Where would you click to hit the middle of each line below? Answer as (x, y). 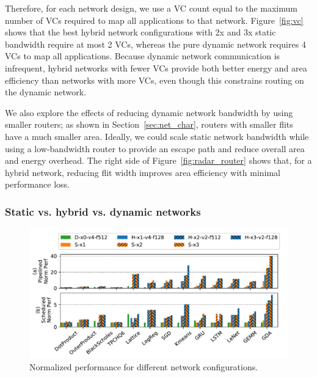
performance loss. (38, 184)
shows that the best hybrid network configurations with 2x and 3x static (140, 32)
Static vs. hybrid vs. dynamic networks (103, 211)
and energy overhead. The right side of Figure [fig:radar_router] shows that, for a (158, 160)
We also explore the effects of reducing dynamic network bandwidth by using (149, 112)
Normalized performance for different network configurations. (144, 366)
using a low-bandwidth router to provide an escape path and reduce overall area (155, 148)
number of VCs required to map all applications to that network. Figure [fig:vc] (154, 20)
